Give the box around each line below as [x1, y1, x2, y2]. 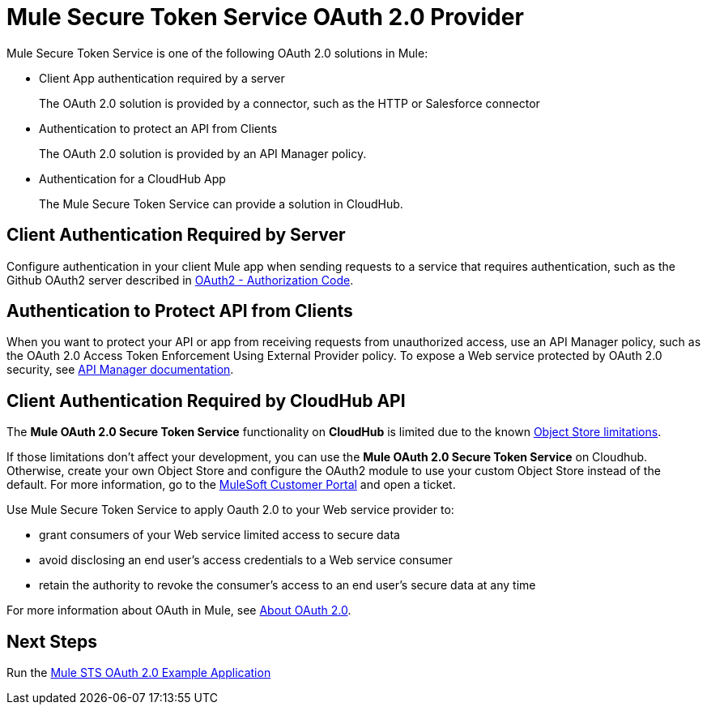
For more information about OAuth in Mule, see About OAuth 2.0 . [6, 603, 351, 618]
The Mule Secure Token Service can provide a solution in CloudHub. [39, 196, 403, 211]
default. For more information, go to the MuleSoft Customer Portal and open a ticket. [6, 478, 456, 492]
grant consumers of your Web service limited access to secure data [39, 528, 400, 542]
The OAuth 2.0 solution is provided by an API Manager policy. [39, 146, 367, 161]
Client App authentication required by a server [39, 71, 285, 85]
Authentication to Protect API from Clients [6, 301, 353, 322]
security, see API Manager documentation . [6, 362, 234, 377]
